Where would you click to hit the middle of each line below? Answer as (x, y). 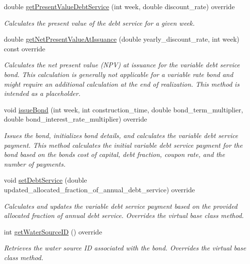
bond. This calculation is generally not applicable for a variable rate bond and (119, 74)
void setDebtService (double (46, 180)
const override (25, 48)
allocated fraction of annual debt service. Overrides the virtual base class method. (124, 215)
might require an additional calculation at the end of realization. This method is (122, 84)
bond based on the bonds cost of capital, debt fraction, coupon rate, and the (115, 154)
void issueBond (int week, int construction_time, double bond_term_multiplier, (124, 109)
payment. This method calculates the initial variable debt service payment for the (123, 145)
